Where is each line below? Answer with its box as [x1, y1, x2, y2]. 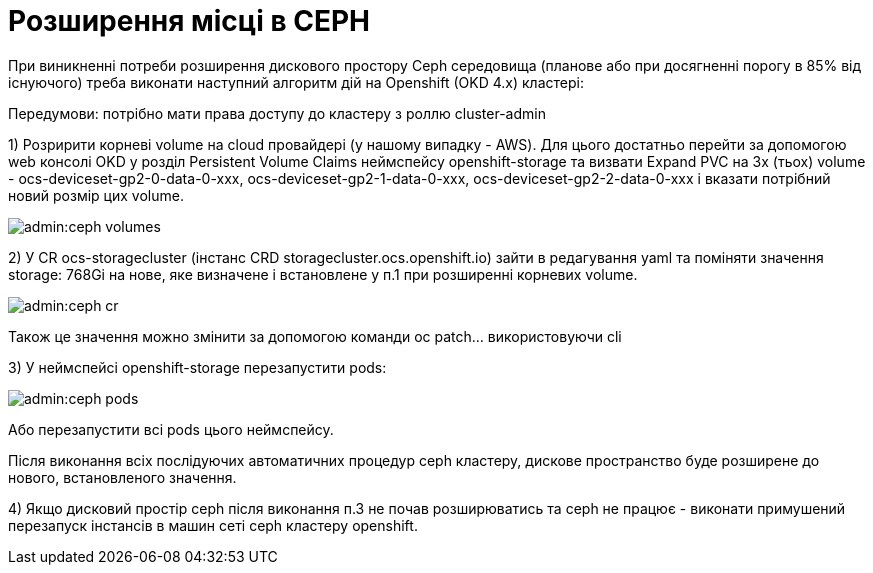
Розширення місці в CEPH [8, 4, 370, 38]
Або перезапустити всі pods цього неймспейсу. [8, 420, 334, 438]
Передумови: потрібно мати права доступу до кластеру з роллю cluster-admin [8, 104, 546, 122]
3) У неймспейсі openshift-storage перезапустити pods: [8, 358, 387, 376]
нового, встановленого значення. [8, 468, 237, 486]
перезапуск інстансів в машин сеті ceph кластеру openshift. [8, 516, 418, 534]
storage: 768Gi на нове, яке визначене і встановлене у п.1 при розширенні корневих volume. [8, 265, 638, 283]
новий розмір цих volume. [8, 186, 184, 204]
